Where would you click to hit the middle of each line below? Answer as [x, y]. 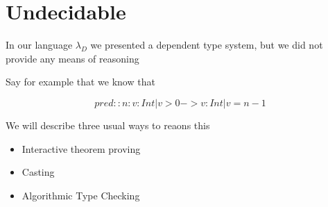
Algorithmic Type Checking [81, 195]
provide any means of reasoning [72, 58]
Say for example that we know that [80, 82]
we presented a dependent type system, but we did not [207, 45]
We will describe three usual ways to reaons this [108, 125]
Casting [38, 172]
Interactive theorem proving [81, 148]
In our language [39, 45]
